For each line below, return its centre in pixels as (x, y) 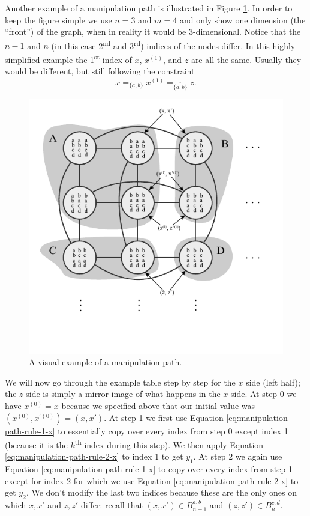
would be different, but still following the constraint (100, 71)
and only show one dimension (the (243, 20)
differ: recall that (112, 505)
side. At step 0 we (264, 394)
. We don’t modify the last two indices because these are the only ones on (161, 492)
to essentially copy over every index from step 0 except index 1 (173, 430)
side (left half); (273, 382)
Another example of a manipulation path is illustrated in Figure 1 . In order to (149, 8)
